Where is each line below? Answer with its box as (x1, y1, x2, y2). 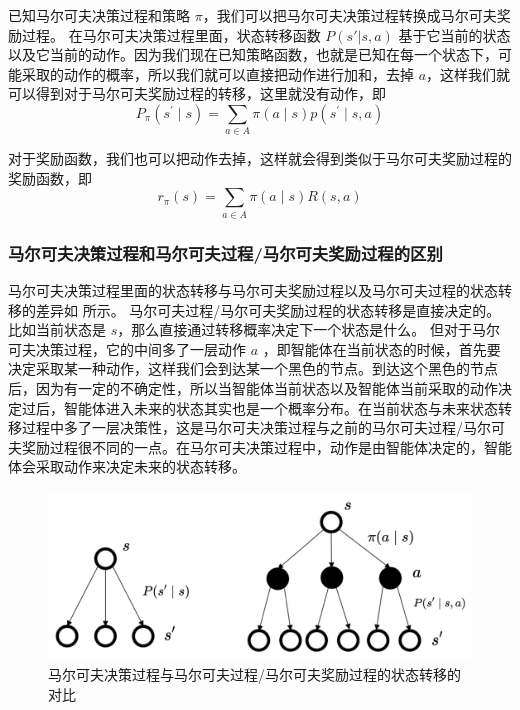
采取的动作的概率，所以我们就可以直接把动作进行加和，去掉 (21, 63, 414, 84)
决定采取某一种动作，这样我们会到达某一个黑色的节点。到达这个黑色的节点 (8, 358, 498, 379)
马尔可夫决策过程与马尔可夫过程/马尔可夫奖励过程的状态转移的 (48, 664, 461, 685)
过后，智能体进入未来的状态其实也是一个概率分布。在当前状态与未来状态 (21, 397, 498, 418)
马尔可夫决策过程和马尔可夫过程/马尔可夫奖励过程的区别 (8, 240, 443, 265)
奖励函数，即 (8, 167, 92, 188)
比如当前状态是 (8, 319, 106, 340)
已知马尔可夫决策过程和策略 (8, 5, 190, 25)
